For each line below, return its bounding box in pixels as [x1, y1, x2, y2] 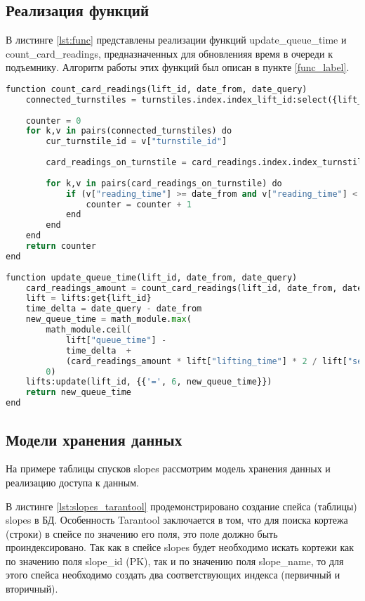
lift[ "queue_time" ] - [65, 335, 167, 345]
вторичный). [6, 581, 58, 596]
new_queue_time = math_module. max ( [25, 314, 192, 325]
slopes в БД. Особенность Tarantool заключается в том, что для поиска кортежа [6, 512, 348, 527]
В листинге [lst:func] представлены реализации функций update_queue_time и [6, 32, 347, 47]
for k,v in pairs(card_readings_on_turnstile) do [46, 178, 282, 188]
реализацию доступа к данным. [6, 474, 139, 489]
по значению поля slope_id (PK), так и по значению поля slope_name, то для [6, 553, 344, 568]
